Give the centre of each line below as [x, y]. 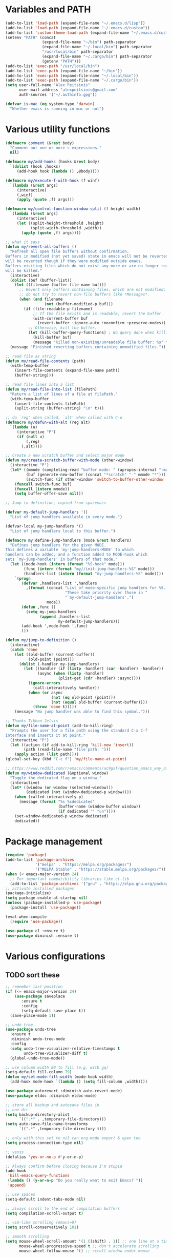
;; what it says [23, 242]
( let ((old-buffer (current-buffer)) [55, 654]
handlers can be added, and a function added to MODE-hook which [76, 555]
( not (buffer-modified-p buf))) [79, 304]
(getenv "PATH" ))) [61, 61]
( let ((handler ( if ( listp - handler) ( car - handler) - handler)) [94, 669]
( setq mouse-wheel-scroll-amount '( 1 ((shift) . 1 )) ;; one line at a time [88, 1242]
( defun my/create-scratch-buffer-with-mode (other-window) [70, 460]
